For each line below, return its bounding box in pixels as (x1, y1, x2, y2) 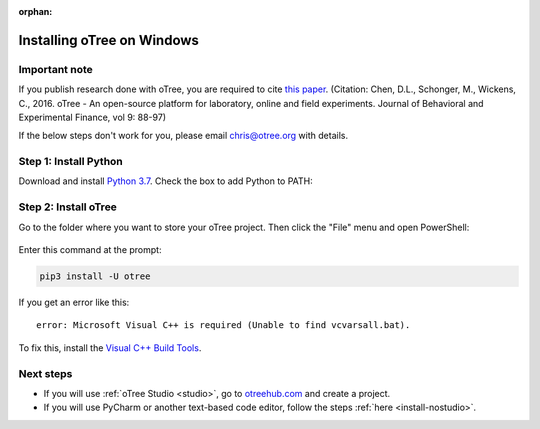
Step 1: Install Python (18, 155, 124, 169)
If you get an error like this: (18, 296, 130, 308)
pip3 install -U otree (39, 270, 151, 282)
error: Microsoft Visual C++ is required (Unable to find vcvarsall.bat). (36, 320, 411, 331)
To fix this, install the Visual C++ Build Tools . (18, 341, 202, 354)
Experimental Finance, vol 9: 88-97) (18, 111, 167, 123)
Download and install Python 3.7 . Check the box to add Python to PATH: (18, 175, 314, 187)
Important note (18, 62, 94, 76)
